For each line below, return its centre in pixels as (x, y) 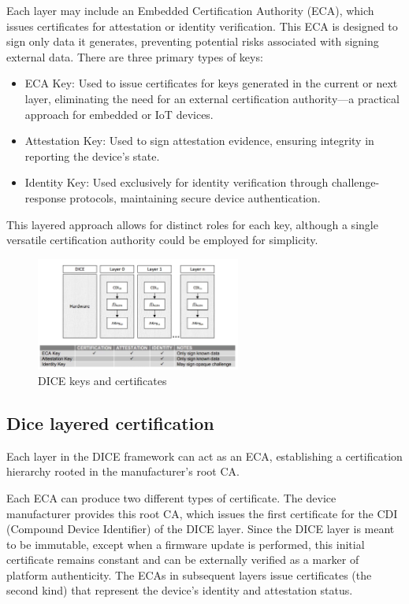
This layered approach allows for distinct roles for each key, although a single (192, 224)
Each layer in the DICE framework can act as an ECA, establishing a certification (204, 456)
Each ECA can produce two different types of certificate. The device (171, 497)
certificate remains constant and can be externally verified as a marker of (183, 560)
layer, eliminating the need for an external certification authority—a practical (212, 98)
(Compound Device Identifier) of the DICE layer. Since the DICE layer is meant (201, 529)
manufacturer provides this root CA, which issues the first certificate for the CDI (202, 513)
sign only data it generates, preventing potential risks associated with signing (193, 41)
